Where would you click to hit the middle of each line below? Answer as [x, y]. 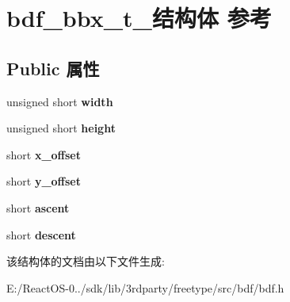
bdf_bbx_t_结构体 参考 [139, 18]
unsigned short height [61, 128]
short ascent [38, 207]
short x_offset [44, 154]
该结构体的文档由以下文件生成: [86, 261]
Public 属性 [53, 68]
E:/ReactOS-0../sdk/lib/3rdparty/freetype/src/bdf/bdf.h [145, 287]
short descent [41, 234]
